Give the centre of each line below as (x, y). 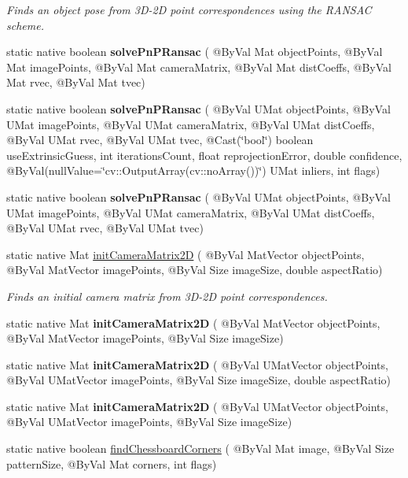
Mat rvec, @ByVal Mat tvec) (76, 82)
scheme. (25, 25)
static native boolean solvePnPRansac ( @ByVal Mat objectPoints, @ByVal (195, 52)
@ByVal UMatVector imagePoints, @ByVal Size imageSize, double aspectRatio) (199, 380)
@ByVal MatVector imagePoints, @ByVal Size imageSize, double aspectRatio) (195, 270)
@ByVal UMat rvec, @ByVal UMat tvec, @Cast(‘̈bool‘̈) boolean (160, 140)
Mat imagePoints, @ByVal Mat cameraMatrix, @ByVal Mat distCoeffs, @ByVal (199, 67)
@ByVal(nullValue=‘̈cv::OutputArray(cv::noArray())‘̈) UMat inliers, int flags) (193, 170)
